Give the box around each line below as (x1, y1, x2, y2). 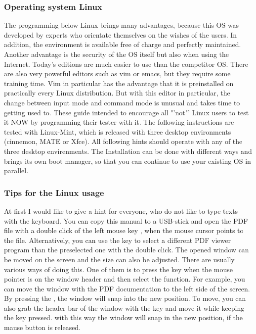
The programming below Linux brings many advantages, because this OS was (4, 20, 239, 30)
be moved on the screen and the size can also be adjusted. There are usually (4, 254, 235, 264)
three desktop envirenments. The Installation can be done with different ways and (4, 145, 252, 156)
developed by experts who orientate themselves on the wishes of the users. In (4, 29, 237, 40)
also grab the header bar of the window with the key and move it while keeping (4, 302, 245, 313)
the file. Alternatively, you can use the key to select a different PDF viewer (4, 235, 231, 245)
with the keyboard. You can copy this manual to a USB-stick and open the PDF (4, 215, 248, 226)
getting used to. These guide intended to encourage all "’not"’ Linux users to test (4, 107, 249, 117)
